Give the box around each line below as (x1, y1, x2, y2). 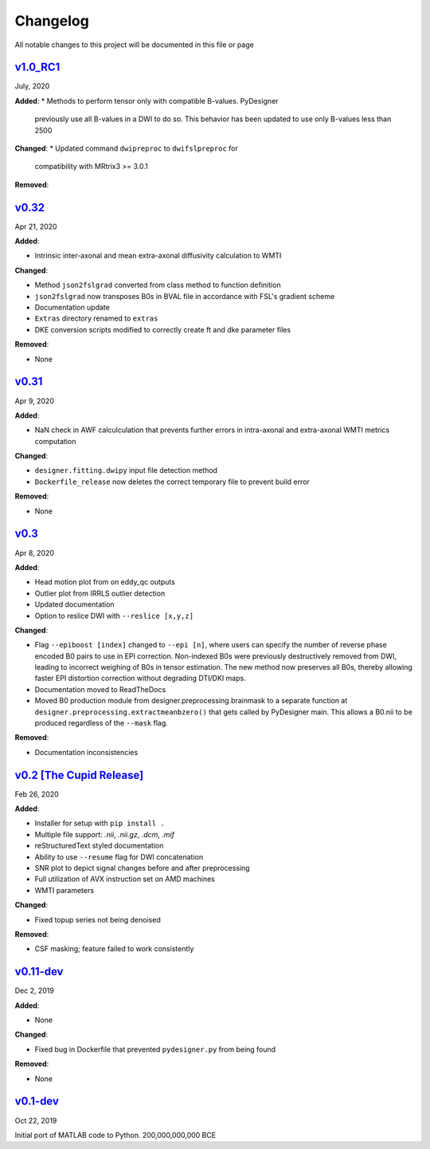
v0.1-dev (14, 1095, 60, 1108)
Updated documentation (34, 600, 115, 609)
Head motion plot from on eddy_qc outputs (34, 577, 175, 587)
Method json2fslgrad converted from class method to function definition (34, 280, 282, 290)
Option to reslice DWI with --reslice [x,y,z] (34, 611, 194, 620)
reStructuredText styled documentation (34, 841, 164, 851)
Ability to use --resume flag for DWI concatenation (34, 852, 203, 861)
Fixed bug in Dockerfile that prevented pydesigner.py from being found (34, 1045, 276, 1054)
